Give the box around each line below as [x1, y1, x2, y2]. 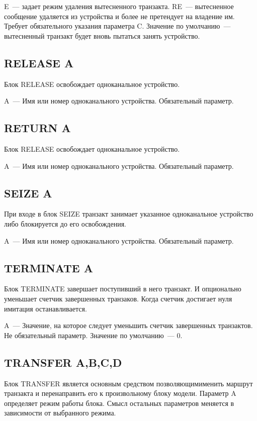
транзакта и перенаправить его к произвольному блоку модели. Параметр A [4, 388, 236, 398]
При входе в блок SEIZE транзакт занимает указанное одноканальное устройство [4, 208, 253, 219]
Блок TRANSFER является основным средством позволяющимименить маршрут [4, 378, 253, 388]
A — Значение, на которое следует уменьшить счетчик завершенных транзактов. [4, 320, 253, 331]
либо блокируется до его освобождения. [4, 218, 126, 229]
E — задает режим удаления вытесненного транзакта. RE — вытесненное [4, 1, 234, 11]
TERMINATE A [4, 260, 93, 275]
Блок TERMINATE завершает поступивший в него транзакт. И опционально [4, 283, 241, 294]
